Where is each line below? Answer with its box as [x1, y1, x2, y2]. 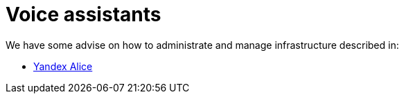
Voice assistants [6, 3, 161, 26]
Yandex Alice [33, 60, 93, 72]
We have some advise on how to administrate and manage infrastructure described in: [6, 38, 399, 51]
